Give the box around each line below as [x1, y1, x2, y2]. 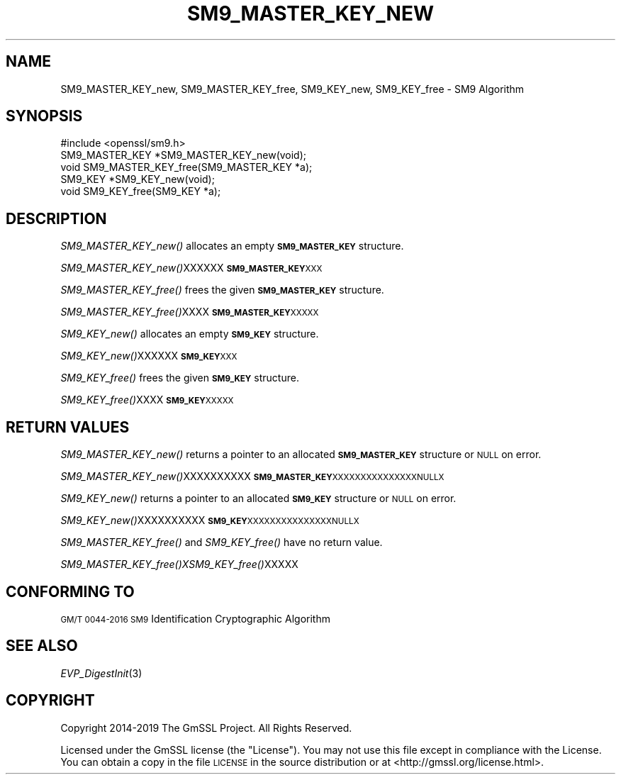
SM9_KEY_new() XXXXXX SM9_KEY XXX [60, 350, 237, 362]
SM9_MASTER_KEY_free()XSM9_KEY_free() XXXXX [60, 558, 298, 571]
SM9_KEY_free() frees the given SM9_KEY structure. [60, 372, 299, 384]
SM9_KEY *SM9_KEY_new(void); [60, 173, 215, 186]
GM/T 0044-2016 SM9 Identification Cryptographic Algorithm [60, 612, 330, 625]
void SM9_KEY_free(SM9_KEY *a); [60, 185, 221, 198]
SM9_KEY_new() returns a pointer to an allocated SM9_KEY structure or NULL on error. [60, 492, 457, 505]
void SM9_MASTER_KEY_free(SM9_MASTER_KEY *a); [60, 161, 313, 174]
